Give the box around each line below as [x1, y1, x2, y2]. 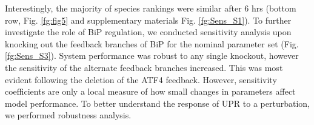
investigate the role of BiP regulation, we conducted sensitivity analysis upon [5, 25, 292, 38]
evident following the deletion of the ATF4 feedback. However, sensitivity [5, 73, 277, 86]
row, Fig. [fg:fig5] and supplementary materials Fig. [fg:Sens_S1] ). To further [5, 13, 292, 26]
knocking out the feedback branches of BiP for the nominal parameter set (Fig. [5, 37, 299, 50]
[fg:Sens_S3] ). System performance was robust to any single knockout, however [5, 49, 299, 62]
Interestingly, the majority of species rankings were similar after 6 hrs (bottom [5, 2, 296, 14]
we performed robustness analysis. [5, 109, 132, 121]
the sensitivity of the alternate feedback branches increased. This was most [5, 61, 283, 73]
